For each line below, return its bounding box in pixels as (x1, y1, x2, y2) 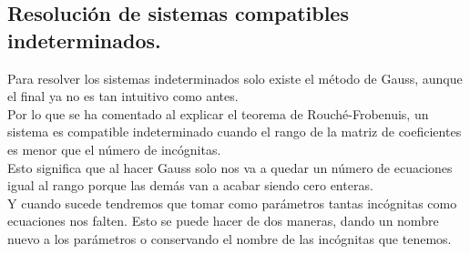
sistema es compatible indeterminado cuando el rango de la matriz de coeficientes (7, 122, 462, 141)
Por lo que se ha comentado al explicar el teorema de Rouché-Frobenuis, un (7, 104, 429, 123)
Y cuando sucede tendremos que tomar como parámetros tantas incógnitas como (7, 193, 457, 212)
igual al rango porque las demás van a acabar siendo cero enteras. (7, 176, 373, 195)
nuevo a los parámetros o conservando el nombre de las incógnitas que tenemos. (7, 229, 452, 248)
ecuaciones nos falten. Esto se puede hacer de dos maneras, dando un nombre (7, 211, 439, 230)
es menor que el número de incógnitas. (7, 139, 221, 158)
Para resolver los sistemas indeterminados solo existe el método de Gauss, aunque (7, 68, 463, 87)
